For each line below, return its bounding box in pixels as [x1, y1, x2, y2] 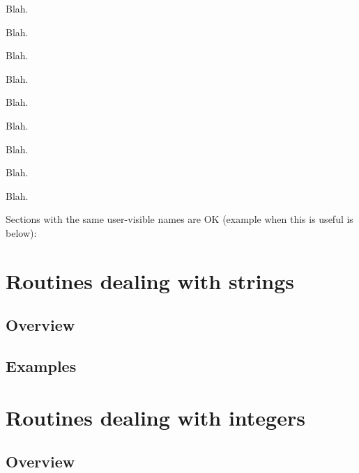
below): [6, 225, 37, 240]
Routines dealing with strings [6, 266, 295, 295]
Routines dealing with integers [6, 403, 305, 431]
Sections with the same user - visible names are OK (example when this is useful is [6, 212, 353, 226]
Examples [6, 355, 77, 377]
